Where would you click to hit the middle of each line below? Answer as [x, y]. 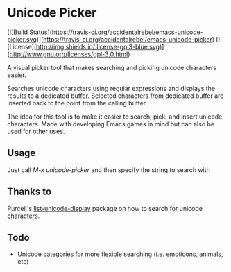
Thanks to [29, 192]
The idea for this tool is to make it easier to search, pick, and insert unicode [115, 117]
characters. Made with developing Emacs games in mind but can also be [111, 124]
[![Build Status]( [29, 32]
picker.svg [22, 39]
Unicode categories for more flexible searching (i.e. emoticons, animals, [120, 254]
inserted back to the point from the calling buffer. [77, 103]
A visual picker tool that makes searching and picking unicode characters [112, 67]
